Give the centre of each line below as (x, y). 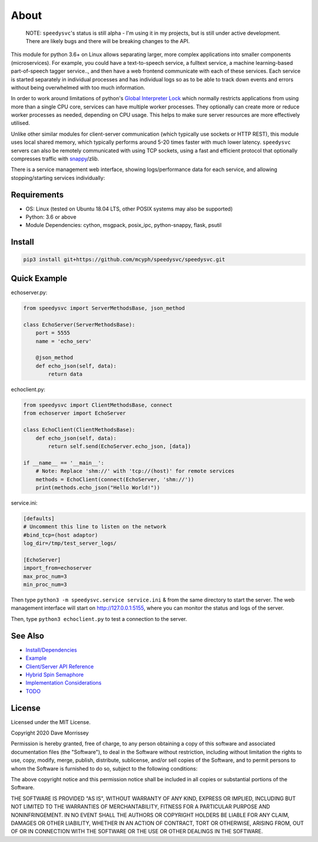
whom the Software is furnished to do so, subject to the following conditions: (104, 768)
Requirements (37, 195)
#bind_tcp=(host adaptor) (61, 535)
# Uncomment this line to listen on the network (95, 527)
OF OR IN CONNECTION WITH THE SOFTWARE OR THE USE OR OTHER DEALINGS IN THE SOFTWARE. (137, 831)
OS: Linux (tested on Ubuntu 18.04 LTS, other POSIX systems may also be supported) (129, 209)
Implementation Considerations (64, 683)
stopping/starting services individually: (58, 177)
